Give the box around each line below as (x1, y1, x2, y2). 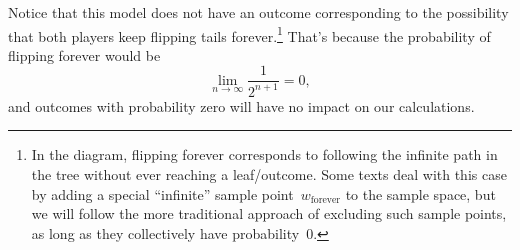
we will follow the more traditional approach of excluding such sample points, (31, 203, 507, 224)
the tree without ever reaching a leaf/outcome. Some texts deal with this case (31, 164, 507, 185)
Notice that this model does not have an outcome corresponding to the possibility (8, 2, 509, 22)
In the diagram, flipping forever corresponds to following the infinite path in (31, 144, 498, 165)
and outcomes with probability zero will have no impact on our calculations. (8, 95, 475, 116)
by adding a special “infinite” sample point (31, 183, 294, 204)
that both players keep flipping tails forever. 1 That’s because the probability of (8, 22, 491, 46)
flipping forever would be (8, 44, 161, 65)
